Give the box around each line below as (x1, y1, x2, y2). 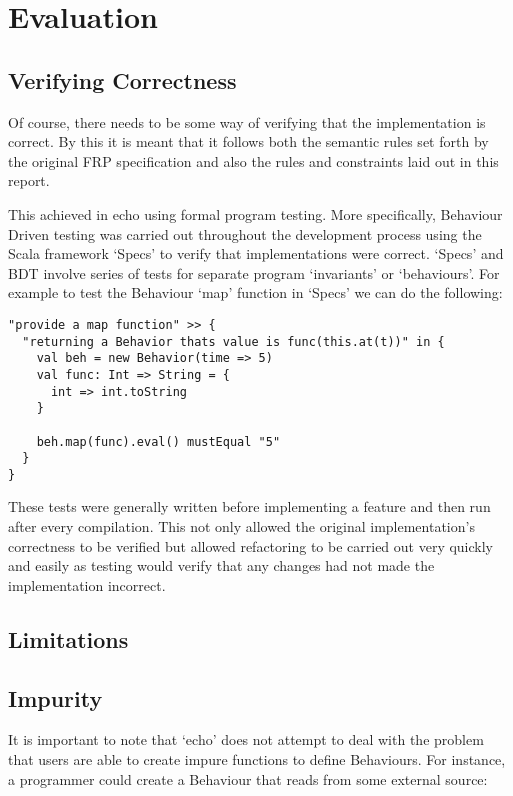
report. (8, 170, 50, 191)
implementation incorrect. (8, 574, 166, 595)
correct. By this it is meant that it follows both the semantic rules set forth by (8, 131, 489, 152)
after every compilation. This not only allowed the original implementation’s (8, 516, 475, 537)
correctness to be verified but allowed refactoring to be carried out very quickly (8, 535, 494, 556)
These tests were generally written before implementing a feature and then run (8, 496, 491, 517)
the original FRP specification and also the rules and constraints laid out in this (8, 150, 499, 171)
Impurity (8, 682, 103, 713)
